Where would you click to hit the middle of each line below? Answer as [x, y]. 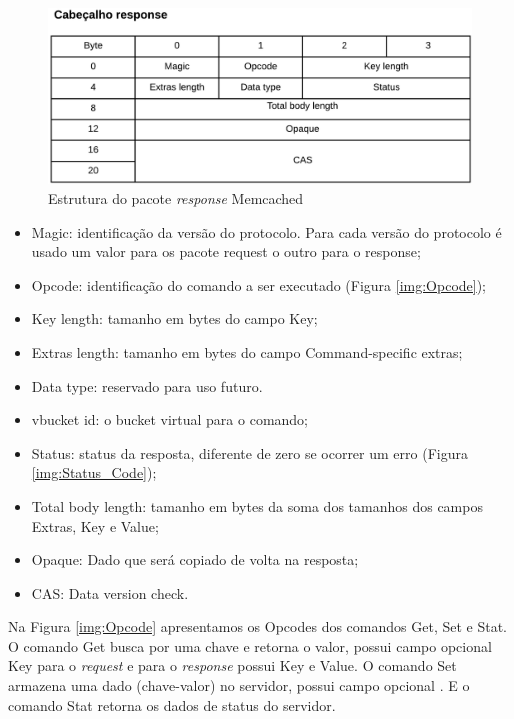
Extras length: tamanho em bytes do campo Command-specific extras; [247, 351]
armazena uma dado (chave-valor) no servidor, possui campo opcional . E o [239, 685]
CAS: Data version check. [110, 592]
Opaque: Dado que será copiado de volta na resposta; [195, 559]
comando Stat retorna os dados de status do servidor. [172, 704]
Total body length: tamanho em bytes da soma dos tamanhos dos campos [257, 505]
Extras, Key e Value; [95, 525]
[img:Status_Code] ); [94, 472]
